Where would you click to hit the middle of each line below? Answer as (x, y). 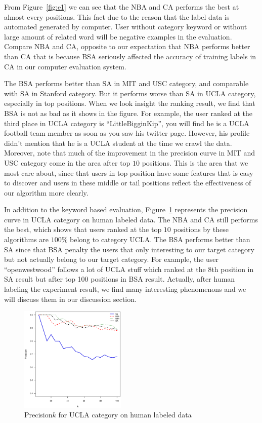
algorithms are (27, 239)
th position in (233, 269)
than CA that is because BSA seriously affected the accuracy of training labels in (130, 56)
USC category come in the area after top (67, 162)
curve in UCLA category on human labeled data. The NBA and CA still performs (131, 219)
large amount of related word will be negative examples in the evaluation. (118, 36)
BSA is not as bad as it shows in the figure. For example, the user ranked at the (128, 113)
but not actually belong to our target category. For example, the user (111, 259)
